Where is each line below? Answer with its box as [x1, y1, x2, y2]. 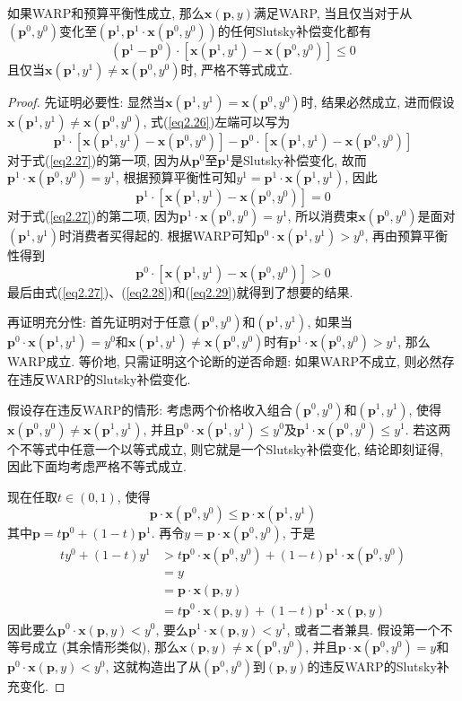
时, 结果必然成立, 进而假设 [301, 92, 455, 110]
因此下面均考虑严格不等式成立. [7, 457, 187, 476]
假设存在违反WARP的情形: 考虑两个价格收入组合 [7, 399, 292, 418]
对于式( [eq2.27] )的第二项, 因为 [7, 206, 179, 225]
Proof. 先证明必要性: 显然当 [7, 92, 166, 110]
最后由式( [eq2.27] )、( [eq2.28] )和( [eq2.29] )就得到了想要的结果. [7, 282, 353, 301]
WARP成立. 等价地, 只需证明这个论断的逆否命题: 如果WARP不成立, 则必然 [7, 352, 442, 371]
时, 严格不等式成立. [180, 59, 292, 78]
